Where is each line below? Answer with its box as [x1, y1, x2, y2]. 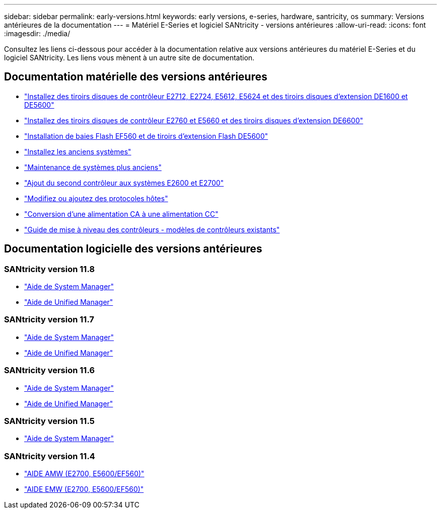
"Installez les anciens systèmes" [24, 147, 131, 156]
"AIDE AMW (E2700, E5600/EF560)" [24, 469, 144, 478]
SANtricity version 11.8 [4, 264, 95, 274]
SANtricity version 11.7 [4, 314, 94, 325]
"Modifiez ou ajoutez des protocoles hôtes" [24, 194, 168, 203]
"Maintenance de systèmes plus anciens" [24, 162, 162, 172]
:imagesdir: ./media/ [4, 29, 70, 38]
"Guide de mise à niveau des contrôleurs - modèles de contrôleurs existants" [24, 225, 280, 234]
